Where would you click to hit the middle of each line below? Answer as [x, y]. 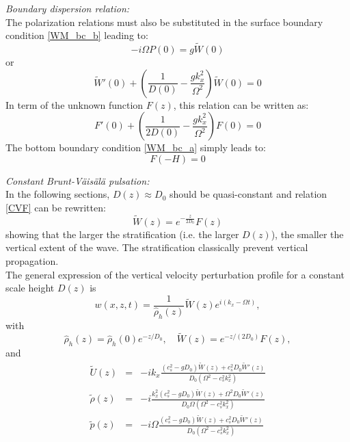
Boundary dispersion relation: [68, 8]
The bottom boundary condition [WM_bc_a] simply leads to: [136, 147]
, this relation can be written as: [241, 104]
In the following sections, [58, 194]
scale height [30, 288]
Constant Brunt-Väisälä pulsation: [78, 180]
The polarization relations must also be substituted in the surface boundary [164, 22]
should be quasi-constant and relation [248, 194]
